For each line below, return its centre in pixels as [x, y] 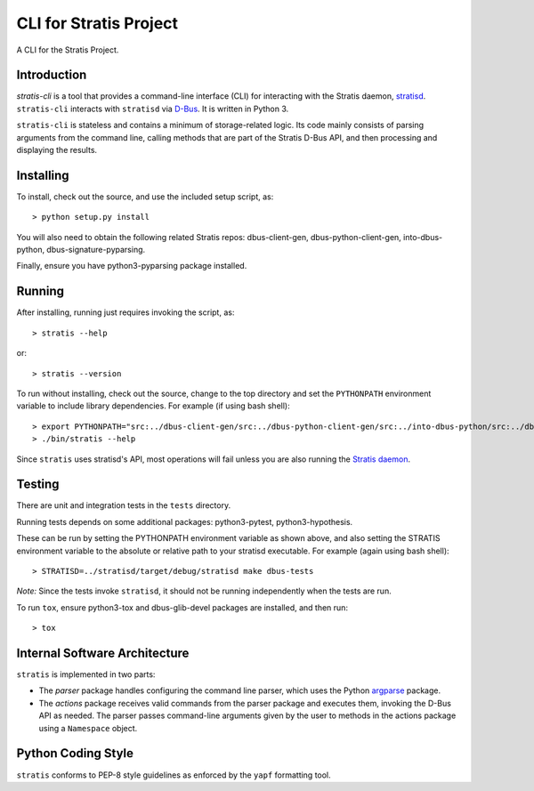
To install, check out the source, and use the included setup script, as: [145, 197]
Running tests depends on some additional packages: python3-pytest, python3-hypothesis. [185, 521]
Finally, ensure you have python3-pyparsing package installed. [132, 266]
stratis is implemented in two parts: [86, 674]
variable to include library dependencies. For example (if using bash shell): [153, 406]
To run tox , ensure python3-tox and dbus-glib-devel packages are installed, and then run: [182, 607]
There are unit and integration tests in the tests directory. [124, 505]
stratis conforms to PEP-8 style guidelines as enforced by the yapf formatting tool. [174, 775]
